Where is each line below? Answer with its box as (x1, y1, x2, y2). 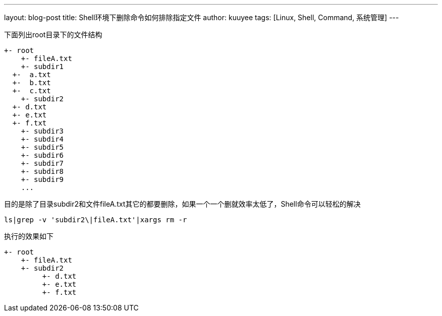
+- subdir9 (21, 175, 64, 183)
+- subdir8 (21, 167, 64, 175)
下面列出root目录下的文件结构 (4, 30, 102, 39)
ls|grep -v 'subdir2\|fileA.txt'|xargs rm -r (4, 216, 187, 224)
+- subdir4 (21, 135, 64, 143)
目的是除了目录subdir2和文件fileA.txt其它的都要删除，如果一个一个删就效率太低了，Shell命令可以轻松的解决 (4, 200, 361, 208)
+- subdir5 (21, 143, 64, 151)
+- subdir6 (21, 151, 64, 159)
